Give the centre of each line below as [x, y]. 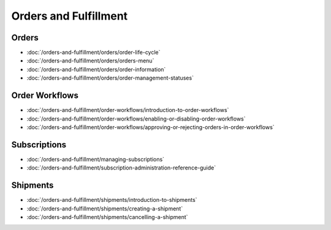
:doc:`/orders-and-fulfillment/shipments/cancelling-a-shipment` [107, 217]
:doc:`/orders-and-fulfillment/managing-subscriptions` [96, 159]
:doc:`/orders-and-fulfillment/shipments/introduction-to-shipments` [112, 200]
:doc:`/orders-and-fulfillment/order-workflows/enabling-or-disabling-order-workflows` [136, 119]
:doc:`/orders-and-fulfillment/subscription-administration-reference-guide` [121, 168]
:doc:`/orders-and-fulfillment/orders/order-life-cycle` [93, 53]
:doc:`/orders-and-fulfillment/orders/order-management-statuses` [110, 78]
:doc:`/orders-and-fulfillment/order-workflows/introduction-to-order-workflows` [128, 110]
